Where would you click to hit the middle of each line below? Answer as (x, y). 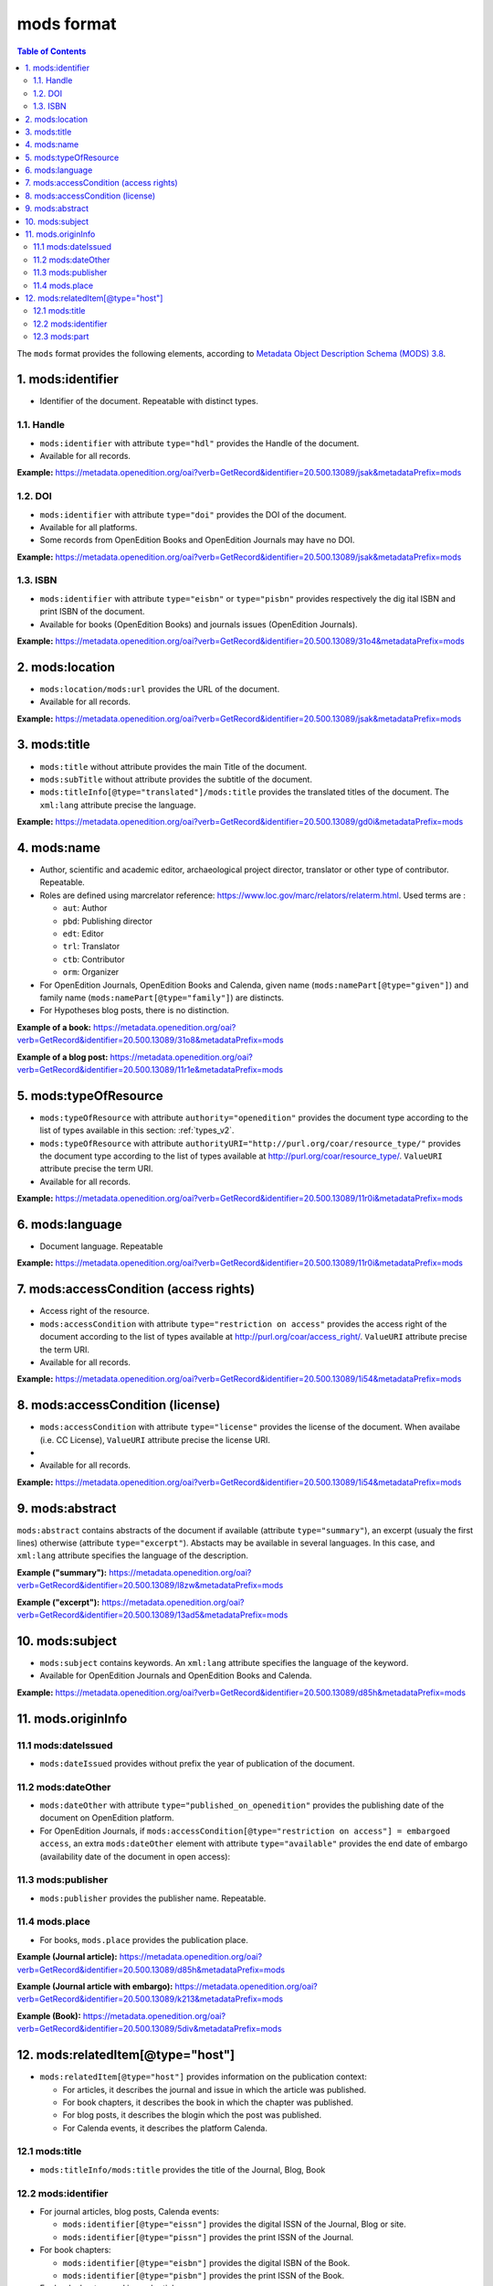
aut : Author (85, 908)
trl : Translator (91, 946)
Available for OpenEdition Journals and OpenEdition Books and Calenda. (176, 1676)
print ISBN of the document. (92, 612)
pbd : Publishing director (107, 921)
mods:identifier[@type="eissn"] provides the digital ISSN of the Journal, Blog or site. (234, 2224)
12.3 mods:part (61, 336)
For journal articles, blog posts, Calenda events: (129, 2211)
